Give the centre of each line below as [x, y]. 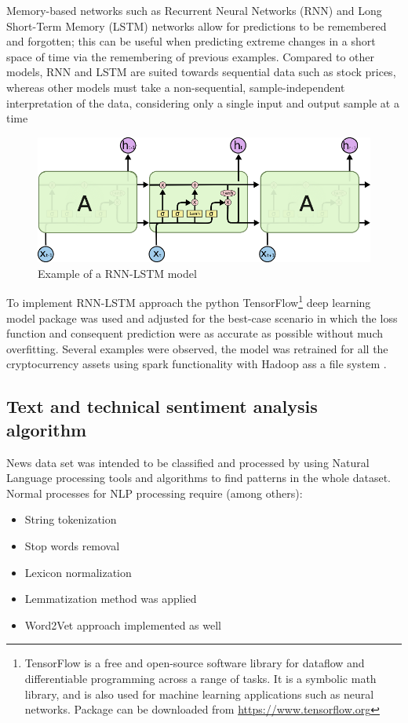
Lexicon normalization [78, 572]
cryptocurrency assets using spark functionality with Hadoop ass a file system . [197, 364]
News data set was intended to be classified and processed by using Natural [188, 462]
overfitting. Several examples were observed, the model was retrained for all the [197, 348]
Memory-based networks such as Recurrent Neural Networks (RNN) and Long [194, 10]
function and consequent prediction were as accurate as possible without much [195, 333]
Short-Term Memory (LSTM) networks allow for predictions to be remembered [197, 26]
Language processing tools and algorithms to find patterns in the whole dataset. [199, 478]
